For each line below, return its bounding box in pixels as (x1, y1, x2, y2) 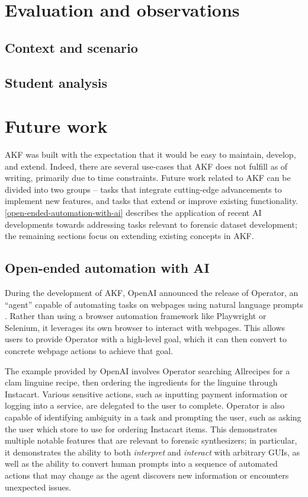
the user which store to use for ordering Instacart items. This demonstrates (5, 422, 278, 435)
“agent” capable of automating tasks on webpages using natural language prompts (5, 298, 303, 310)
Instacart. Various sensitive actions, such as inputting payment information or (5, 387, 288, 400)
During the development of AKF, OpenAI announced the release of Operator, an (5, 286, 299, 299)
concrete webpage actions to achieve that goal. (5, 344, 173, 356)
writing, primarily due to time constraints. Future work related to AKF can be (5, 171, 291, 184)
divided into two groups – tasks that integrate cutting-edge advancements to (5, 183, 282, 195)
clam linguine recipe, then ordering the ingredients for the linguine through (5, 376, 278, 388)
